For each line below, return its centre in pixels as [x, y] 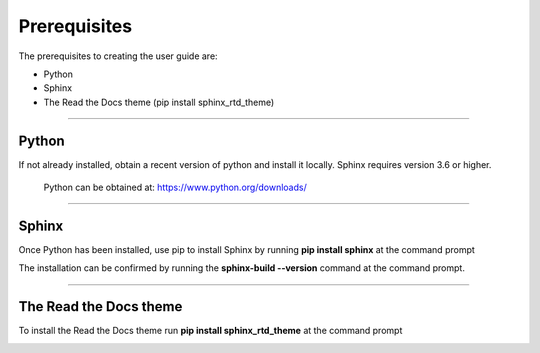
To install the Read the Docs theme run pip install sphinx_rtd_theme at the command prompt [210, 331]
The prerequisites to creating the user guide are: [118, 56]
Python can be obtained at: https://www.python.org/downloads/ [175, 187]
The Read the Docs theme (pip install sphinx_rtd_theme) [159, 102]
